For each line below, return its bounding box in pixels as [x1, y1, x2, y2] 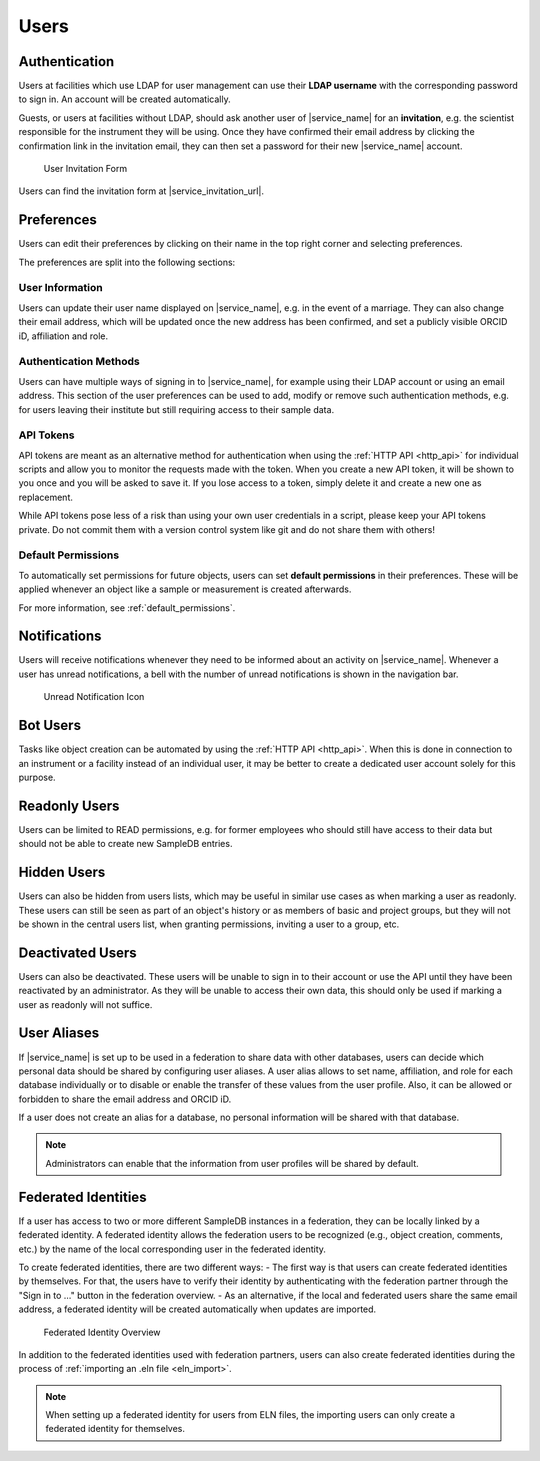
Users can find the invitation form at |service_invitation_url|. [18, 185, 265, 197]
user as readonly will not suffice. [18, 998, 153, 1010]
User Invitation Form [43, 163, 128, 175]
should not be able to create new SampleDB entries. [18, 838, 233, 850]
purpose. [18, 771, 56, 783]
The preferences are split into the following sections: [18, 256, 236, 268]
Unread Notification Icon [43, 691, 145, 703]
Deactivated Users [18, 944, 137, 961]
